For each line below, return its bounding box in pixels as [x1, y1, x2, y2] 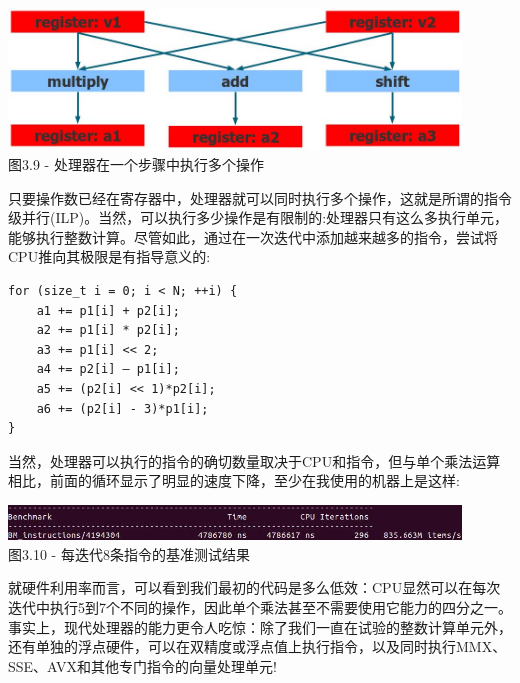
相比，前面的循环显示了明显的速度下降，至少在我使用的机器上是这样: [8, 470, 460, 491]
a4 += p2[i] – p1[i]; [36, 362, 180, 377]
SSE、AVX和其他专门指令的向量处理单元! [8, 655, 277, 676]
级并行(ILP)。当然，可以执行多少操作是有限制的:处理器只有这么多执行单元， [8, 207, 509, 228]
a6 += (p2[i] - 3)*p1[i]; [36, 401, 209, 416]
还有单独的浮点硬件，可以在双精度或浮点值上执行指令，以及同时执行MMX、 [8, 636, 507, 657]
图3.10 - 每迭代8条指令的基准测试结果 [8, 543, 250, 564]
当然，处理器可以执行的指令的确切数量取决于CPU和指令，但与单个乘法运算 [8, 450, 501, 471]
